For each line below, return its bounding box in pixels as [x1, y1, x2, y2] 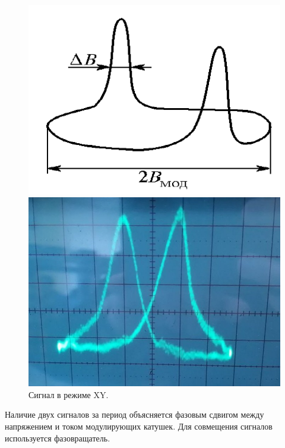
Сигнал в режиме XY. [28, 388, 109, 400]
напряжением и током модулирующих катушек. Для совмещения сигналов [5, 419, 273, 432]
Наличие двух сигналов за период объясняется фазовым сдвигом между [5, 408, 264, 421]
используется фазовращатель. [5, 431, 110, 444]
